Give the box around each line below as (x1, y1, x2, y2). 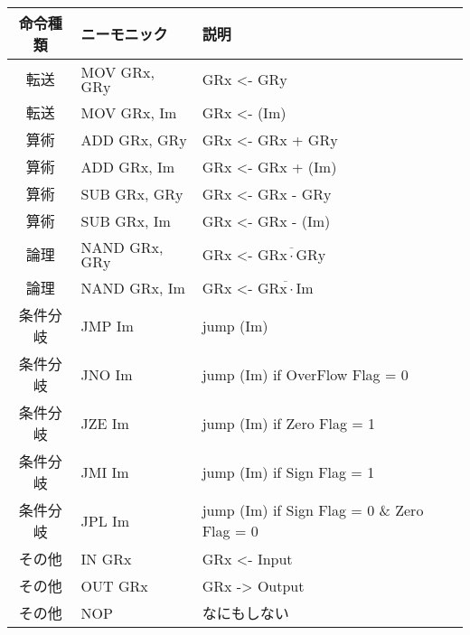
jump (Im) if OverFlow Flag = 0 (202, 363, 409, 385)
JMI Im (80, 461, 129, 482)
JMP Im (80, 314, 134, 336)
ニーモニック (80, 23, 168, 44)
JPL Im (80, 509, 130, 531)
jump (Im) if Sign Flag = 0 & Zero (202, 500, 424, 520)
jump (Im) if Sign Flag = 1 (202, 461, 375, 482)
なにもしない (202, 602, 289, 623)
